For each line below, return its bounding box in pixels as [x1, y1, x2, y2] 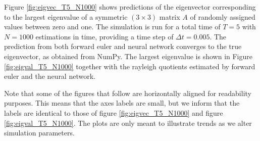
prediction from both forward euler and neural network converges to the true [4, 41, 242, 52]
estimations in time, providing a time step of [35, 31, 174, 41]
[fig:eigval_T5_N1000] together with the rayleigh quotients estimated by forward [4, 61, 255, 71]
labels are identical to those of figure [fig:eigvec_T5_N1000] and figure [4, 107, 223, 118]
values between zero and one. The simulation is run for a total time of [4, 21, 221, 32]
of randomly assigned [190, 11, 255, 22]
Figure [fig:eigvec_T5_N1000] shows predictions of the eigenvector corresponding [4, 2, 256, 12]
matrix [159, 11, 180, 22]
